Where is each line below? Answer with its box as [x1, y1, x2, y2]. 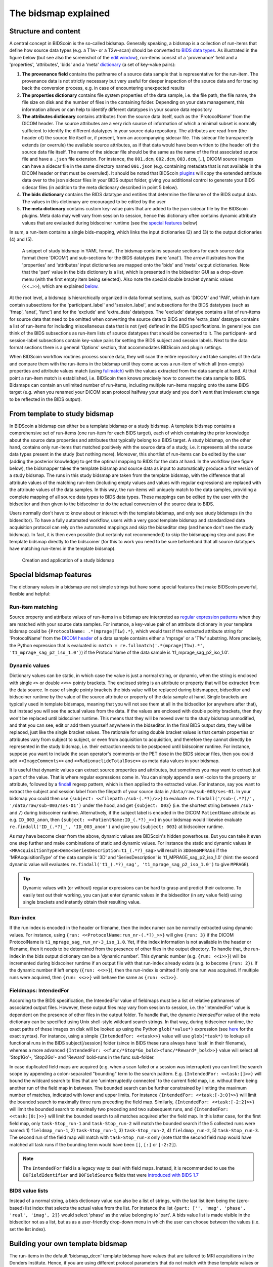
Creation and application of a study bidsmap [22, 557, 115, 563]
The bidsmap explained [9, 8, 110, 19]
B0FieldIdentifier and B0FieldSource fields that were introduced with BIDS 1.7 [23, 1172, 199, 1178]
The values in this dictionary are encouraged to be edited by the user [22, 198, 166, 205]
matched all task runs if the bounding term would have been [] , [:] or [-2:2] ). [9, 1141, 177, 1147]
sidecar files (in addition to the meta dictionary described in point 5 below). [22, 184, 179, 190]
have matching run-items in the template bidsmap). [9, 545, 116, 552]
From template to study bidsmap [9, 409, 114, 418]
